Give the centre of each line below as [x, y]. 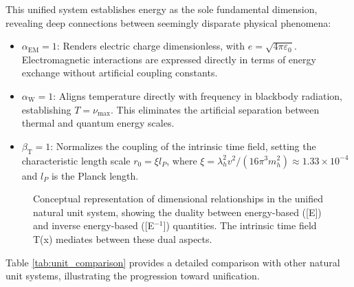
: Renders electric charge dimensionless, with [151, 46]
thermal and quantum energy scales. [98, 123]
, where [182, 160]
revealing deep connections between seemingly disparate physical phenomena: [168, 22]
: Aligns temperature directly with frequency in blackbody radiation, [198, 95]
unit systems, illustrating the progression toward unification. [133, 276]
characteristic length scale [76, 160]
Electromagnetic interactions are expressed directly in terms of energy [169, 59]
